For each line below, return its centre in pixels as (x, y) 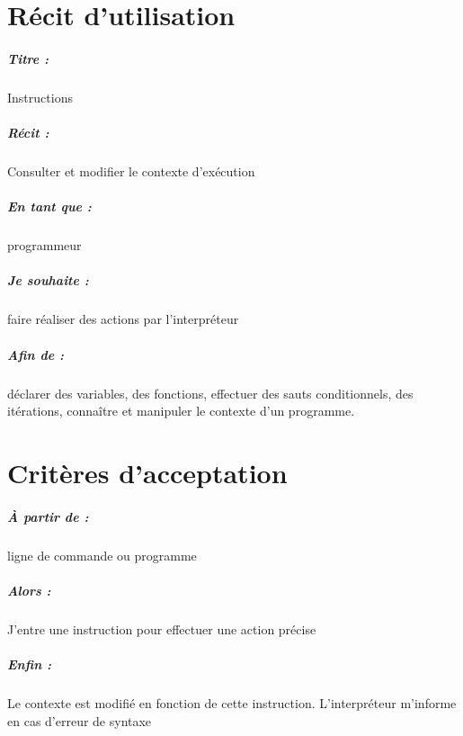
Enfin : (30, 664)
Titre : (28, 58)
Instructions (40, 97)
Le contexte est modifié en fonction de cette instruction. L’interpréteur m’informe (232, 703)
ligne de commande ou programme (102, 555)
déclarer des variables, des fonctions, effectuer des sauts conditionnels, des (210, 393)
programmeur (45, 245)
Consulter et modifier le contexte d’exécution (131, 171)
